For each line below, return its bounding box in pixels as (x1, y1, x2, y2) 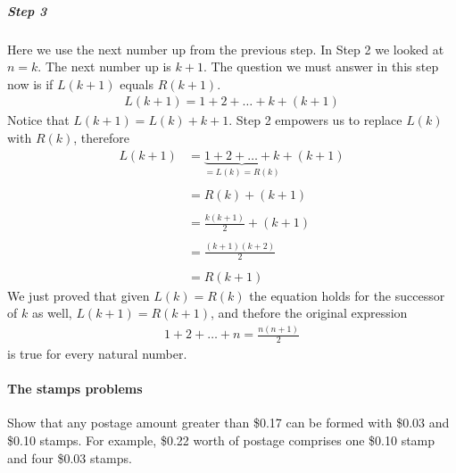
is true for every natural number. (7, 344, 187, 362)
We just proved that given (7, 286, 150, 304)
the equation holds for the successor (249, 286, 445, 304)
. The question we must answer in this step (203, 57, 439, 76)
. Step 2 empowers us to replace (228, 111, 402, 129)
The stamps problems (7, 379, 143, 398)
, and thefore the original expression (211, 303, 408, 322)
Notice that (7, 111, 70, 129)
